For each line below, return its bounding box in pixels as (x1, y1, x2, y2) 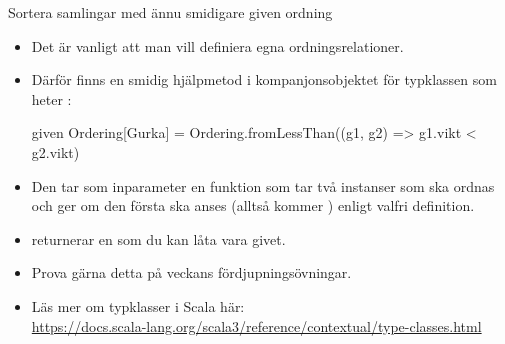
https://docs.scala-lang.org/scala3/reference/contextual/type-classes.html (31, 315, 482, 336)
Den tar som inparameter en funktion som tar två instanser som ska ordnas (31, 175, 495, 196)
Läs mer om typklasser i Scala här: (31, 295, 245, 316)
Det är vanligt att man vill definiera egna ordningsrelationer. (31, 35, 404, 56)
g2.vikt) (31, 141, 80, 162)
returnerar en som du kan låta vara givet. (31, 228, 286, 249)
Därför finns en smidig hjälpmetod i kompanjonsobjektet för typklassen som (31, 69, 497, 90)
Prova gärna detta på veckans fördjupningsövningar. (31, 262, 352, 283)
